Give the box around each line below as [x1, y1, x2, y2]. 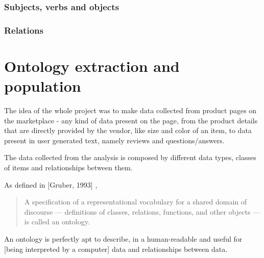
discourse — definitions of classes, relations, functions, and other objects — [24, 206, 260, 217]
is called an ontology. [24, 216, 90, 227]
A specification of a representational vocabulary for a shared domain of [24, 196, 247, 207]
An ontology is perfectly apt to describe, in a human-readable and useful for [4, 233, 243, 244]
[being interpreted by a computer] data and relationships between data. [4, 243, 228, 254]
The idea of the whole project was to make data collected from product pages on [4, 105, 257, 115]
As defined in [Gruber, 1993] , [4, 179, 98, 190]
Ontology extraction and [4, 55, 180, 76]
